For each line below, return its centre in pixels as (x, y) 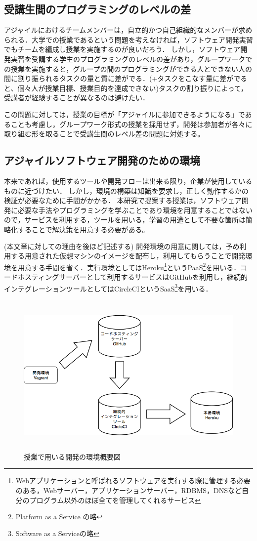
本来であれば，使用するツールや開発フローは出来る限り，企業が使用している (128, 181)
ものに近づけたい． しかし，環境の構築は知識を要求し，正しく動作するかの (126, 190)
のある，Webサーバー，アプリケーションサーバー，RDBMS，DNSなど (128, 490)
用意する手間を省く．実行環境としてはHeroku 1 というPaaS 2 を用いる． (129, 266)
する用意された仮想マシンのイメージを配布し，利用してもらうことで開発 (128, 256)
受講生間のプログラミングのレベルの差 (97, 9)
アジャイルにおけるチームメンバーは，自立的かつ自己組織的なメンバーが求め (128, 30)
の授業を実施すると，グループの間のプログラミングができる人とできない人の (128, 68)
